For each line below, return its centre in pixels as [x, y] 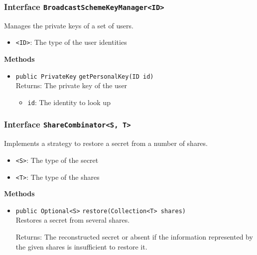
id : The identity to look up [69, 102]
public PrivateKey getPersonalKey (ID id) [85, 76]
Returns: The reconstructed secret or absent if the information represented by [134, 237]
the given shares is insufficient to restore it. [81, 246]
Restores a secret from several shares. [73, 220]
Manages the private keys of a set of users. [69, 25]
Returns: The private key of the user [71, 85]
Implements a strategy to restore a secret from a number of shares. [106, 143]
